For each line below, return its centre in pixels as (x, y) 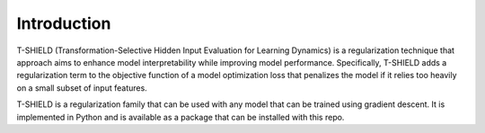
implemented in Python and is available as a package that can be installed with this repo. (181, 117)
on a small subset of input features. (82, 88)
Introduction (64, 23)
